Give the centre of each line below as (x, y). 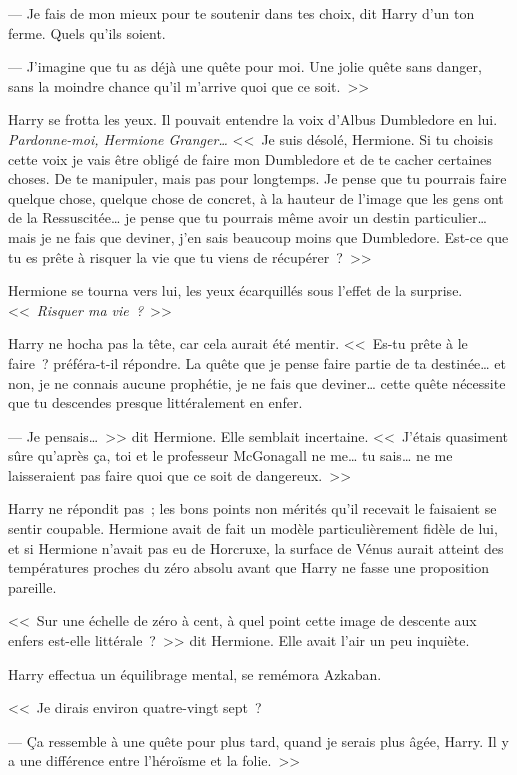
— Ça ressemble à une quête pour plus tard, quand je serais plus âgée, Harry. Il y (258, 740)
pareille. (32, 586)
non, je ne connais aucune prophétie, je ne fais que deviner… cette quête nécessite (257, 382)
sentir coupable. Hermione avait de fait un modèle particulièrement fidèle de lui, (253, 528)
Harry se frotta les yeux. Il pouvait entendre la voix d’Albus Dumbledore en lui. (253, 119)
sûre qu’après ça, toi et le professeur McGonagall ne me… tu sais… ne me (230, 455)
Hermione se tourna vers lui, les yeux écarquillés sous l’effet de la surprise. (235, 290)
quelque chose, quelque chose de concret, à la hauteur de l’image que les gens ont (256, 197)
